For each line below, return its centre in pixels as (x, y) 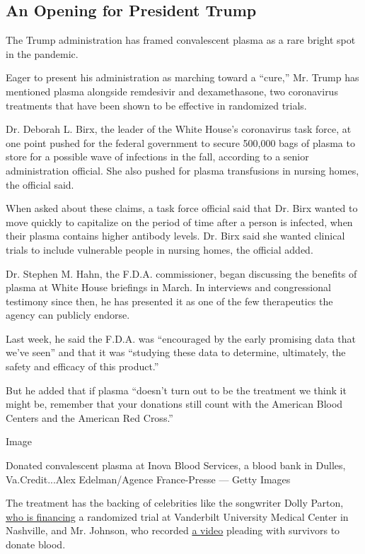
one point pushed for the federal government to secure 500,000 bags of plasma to (180, 142)
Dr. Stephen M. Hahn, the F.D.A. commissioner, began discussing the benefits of (181, 273)
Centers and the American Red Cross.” (89, 417)
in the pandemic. (42, 53)
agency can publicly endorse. (68, 315)
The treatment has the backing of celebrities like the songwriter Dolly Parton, (175, 503)
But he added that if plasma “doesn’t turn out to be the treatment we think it (176, 390)
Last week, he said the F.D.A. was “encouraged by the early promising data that (181, 338)
